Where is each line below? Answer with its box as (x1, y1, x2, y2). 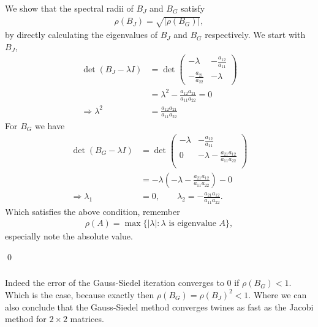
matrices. (70, 312, 104, 325)
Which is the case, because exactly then (5, 288, 154, 301)
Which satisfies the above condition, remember (5, 205, 180, 217)
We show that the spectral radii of (5, 1, 134, 14)
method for (5, 312, 47, 325)
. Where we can (248, 288, 307, 301)
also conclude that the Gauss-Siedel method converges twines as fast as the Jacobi (5, 300, 314, 313)
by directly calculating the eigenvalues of (5, 28, 158, 41)
